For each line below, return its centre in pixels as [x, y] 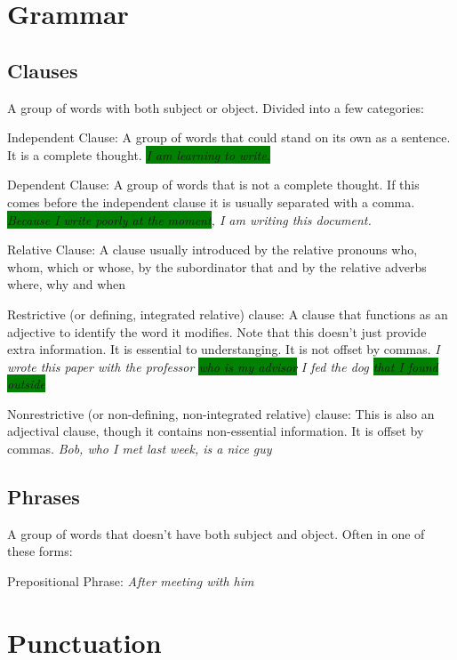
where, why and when [67, 284]
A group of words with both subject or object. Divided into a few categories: [216, 107]
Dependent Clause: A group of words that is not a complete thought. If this [213, 185]
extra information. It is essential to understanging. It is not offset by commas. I [224, 349]
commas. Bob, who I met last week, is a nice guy [140, 449]
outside [26, 384]
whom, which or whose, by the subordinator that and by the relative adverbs [217, 266]
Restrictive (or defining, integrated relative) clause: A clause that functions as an [228, 314]
